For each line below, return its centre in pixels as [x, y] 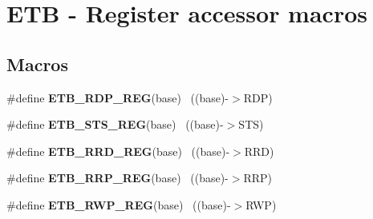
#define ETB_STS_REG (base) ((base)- [115, 124]
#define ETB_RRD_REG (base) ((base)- [118, 151]
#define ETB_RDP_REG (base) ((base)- [118, 97]
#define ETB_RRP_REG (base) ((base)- [118, 178]
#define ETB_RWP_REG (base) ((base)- [119, 204]
